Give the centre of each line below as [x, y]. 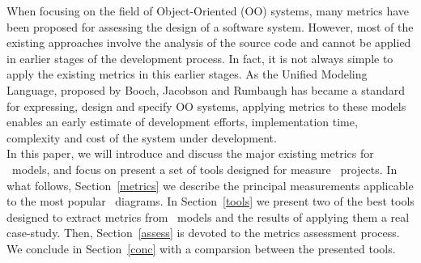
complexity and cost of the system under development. [142, 137]
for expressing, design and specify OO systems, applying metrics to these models [206, 106]
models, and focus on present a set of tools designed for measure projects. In [204, 169]
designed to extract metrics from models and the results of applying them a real [208, 216]
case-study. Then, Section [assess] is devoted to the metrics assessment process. [203, 233]
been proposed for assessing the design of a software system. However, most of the [210, 26]
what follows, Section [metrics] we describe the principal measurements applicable [210, 185]
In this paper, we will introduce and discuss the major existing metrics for [190, 153]
